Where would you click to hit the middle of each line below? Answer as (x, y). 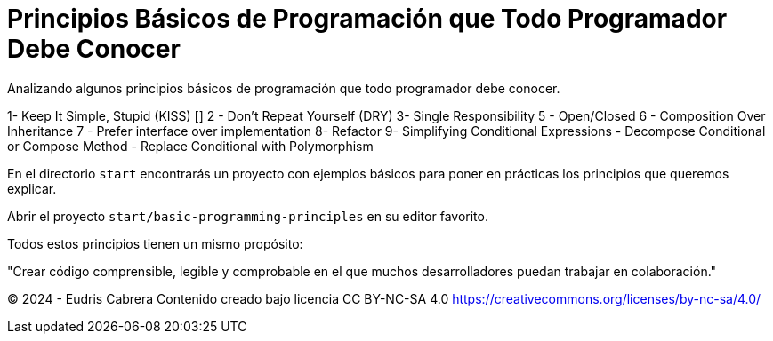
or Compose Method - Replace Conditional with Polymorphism (190, 146)
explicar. (32, 188)
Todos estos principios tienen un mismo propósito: (155, 243)
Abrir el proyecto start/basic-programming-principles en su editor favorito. (248, 216)
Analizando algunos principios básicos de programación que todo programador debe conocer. (284, 88)
